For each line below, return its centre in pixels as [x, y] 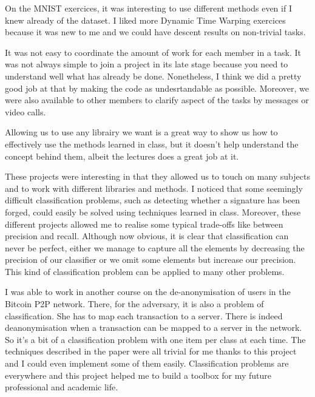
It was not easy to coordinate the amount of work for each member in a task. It [153, 52]
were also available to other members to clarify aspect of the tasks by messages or [157, 100]
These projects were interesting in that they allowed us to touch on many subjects [157, 176]
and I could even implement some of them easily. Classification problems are [147, 363]
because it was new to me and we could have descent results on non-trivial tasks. [155, 32]
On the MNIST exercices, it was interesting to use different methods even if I [148, 8]
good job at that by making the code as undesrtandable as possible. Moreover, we [157, 88]
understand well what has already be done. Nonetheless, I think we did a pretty [153, 76]
